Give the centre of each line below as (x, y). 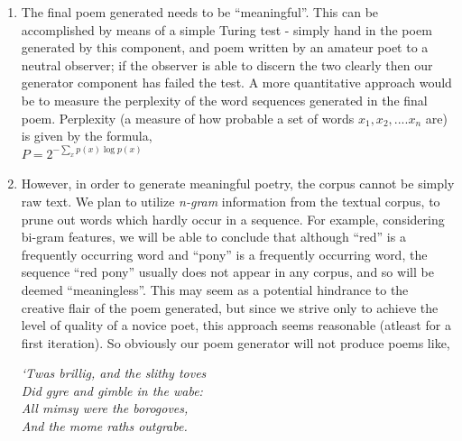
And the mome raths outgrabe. (104, 426)
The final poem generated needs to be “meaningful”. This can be (200, 12)
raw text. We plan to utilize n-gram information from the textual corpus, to (231, 201)
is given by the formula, (87, 136)
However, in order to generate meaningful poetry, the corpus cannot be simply (238, 184)
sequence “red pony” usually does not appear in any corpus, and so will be (227, 272)
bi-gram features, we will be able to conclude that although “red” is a (213, 237)
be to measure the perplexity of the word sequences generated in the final (224, 100)
